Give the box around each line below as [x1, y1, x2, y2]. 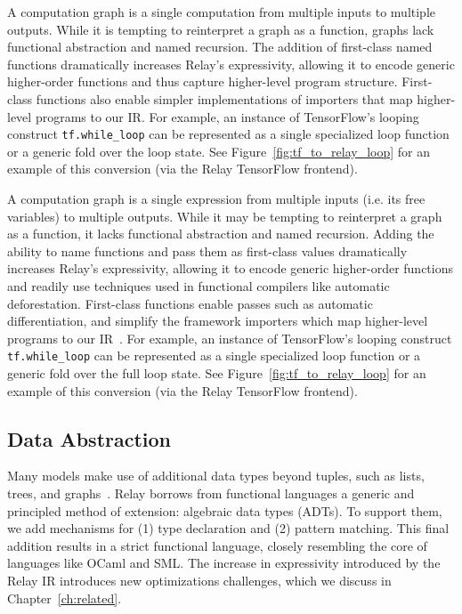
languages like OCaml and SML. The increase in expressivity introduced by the [7, 553, 441, 572]
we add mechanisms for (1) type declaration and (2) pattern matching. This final [7, 519, 450, 537]
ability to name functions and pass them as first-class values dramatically [7, 241, 408, 260]
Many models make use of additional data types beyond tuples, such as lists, [7, 466, 425, 485]
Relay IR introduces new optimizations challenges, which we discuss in [7, 570, 392, 589]
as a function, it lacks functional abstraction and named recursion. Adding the [7, 224, 434, 243]
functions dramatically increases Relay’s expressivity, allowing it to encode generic [7, 54, 455, 73]
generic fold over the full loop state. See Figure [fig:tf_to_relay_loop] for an [7, 364, 426, 382]
